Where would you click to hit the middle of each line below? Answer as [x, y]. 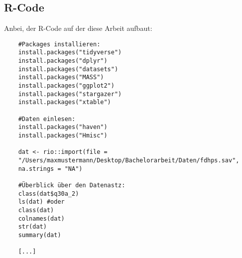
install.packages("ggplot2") [66, 86]
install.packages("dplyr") [63, 61]
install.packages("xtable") [64, 102]
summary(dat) [40, 235]
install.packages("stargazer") [70, 94]
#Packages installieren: [59, 44]
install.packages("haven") [63, 127]
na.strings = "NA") [50, 169]
